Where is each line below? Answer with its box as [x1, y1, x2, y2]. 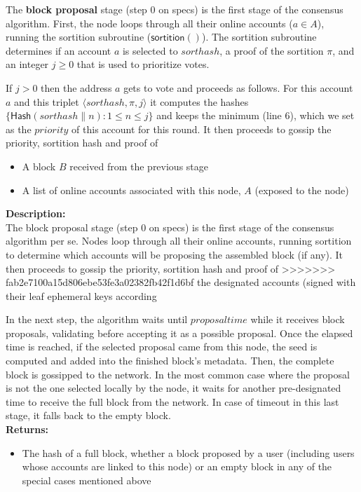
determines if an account [6, 43, 111, 57]
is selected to [122, 43, 178, 57]
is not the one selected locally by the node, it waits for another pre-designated [6, 381, 341, 395]
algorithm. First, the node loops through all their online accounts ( [6, 15, 293, 30]
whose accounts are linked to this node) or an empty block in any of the [22, 459, 332, 474]
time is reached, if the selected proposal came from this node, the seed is [6, 339, 318, 354]
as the [6, 121, 32, 136]
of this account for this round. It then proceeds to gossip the [71, 121, 332, 136]
